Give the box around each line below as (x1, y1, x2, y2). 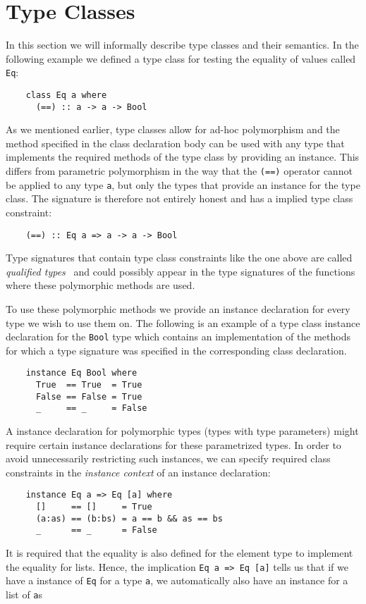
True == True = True (35, 380, 142, 390)
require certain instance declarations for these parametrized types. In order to (6, 437, 341, 452)
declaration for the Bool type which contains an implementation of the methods (6, 329, 350, 344)
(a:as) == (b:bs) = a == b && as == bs (35, 513, 223, 524)
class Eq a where (25, 90, 107, 100)
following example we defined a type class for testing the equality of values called (6, 51, 356, 66)
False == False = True (35, 391, 142, 402)
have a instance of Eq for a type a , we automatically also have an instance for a (6, 573, 348, 588)
